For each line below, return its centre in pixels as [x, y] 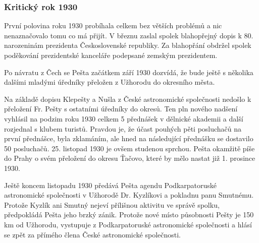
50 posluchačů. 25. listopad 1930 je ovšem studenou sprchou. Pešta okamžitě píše [129, 148]
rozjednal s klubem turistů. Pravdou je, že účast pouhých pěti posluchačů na [123, 128]
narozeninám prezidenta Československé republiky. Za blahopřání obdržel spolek [128, 45]
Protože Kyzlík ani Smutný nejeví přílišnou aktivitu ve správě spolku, [112, 204]
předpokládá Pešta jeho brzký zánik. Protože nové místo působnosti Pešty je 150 [129, 215]
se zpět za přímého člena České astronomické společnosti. [92, 234]
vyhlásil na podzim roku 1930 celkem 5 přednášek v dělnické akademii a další [124, 118]
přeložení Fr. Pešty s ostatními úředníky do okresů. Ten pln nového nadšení [121, 109]
